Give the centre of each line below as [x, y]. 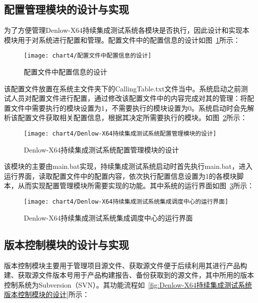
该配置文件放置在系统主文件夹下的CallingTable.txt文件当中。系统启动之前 [123, 88]
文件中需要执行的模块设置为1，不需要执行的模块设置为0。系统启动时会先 [129, 108]
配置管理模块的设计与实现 [66, 9]
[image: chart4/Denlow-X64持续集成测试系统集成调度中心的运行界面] [126, 202]
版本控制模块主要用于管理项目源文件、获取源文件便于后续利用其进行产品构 [126, 265]
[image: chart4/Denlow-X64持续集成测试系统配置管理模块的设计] [120, 134]
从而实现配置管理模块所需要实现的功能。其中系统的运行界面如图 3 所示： [136, 186]
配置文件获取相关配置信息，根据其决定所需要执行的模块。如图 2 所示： [132, 117]
